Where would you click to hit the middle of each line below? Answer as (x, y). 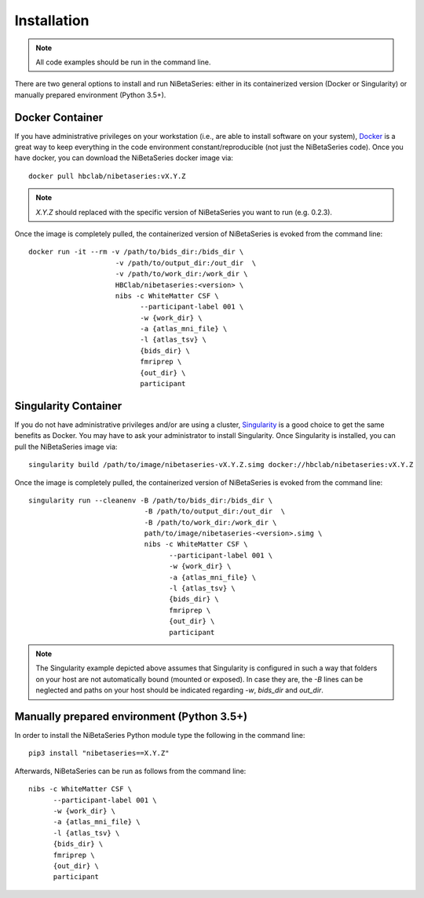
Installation (52, 20)
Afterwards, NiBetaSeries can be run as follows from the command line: (130, 771)
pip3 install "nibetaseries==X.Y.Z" (99, 753)
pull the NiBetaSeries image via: (66, 447)
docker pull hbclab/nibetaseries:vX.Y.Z (107, 176)
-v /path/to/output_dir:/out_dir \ (186, 263)
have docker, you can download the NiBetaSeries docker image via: (124, 158)
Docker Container (59, 117)
